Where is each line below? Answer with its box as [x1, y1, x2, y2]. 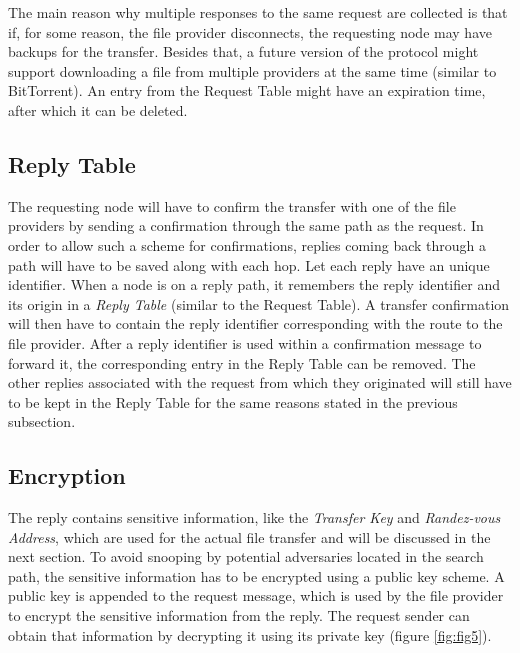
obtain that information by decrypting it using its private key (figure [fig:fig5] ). [8, 624, 492, 645]
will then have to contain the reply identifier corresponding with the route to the [8, 313, 503, 334]
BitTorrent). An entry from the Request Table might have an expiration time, [8, 80, 486, 101]
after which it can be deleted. [8, 99, 188, 120]
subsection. [8, 411, 76, 432]
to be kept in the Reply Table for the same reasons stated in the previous [8, 391, 458, 412]
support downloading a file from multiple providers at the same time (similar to [8, 60, 497, 81]
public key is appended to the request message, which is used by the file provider [8, 585, 504, 606]
